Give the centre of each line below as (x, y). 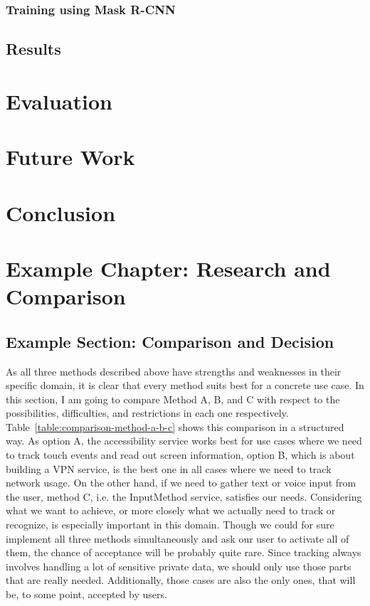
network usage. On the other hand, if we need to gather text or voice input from (181, 483)
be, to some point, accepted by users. (86, 594)
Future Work (70, 157)
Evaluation (59, 101)
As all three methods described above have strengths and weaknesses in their (174, 371)
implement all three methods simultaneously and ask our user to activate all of (178, 538)
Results (33, 49)
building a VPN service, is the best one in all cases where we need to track (169, 468)
